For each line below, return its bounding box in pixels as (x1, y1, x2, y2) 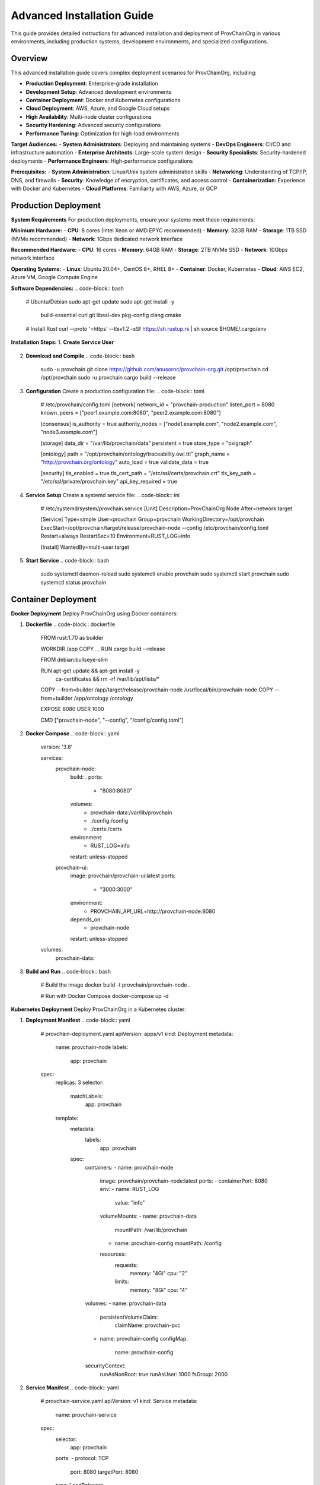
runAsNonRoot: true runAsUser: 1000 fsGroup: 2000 (100, 1370, 228, 1377)
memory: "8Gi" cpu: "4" (129, 1286, 188, 1293)
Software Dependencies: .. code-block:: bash (11, 285, 124, 292)
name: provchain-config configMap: (100, 1335, 188, 1342)
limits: (114, 1278, 130, 1285)
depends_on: (70, 915, 102, 923)
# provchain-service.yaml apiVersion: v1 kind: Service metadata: (40, 1398, 198, 1405)
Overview (11, 53, 48, 64)
